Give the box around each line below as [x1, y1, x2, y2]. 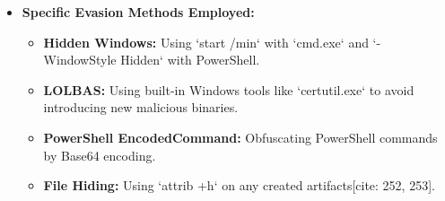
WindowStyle [43, 50, 117, 69]
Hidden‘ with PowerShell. [120, 50, 260, 69]
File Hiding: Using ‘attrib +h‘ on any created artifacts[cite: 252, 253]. [43, 176, 435, 195]
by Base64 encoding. [43, 145, 156, 164]
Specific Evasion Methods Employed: [22, 3, 255, 21]
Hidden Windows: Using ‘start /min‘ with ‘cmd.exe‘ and [43, 32, 369, 51]
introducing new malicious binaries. [43, 98, 239, 117]
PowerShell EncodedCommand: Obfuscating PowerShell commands [43, 127, 438, 146]
